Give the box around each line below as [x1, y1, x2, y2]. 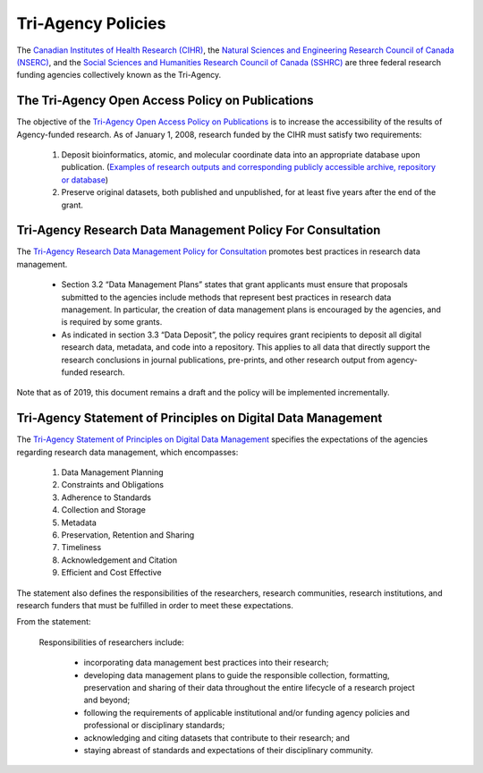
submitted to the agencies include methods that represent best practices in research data [61, 292, 392, 302]
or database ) [61, 174, 109, 185]
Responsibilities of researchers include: [38, 636, 185, 648]
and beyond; [83, 694, 131, 706]
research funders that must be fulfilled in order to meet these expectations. [16, 599, 294, 610]
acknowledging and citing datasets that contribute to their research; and [83, 732, 351, 743]
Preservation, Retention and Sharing [61, 530, 195, 540]
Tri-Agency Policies [16, 13, 166, 33]
